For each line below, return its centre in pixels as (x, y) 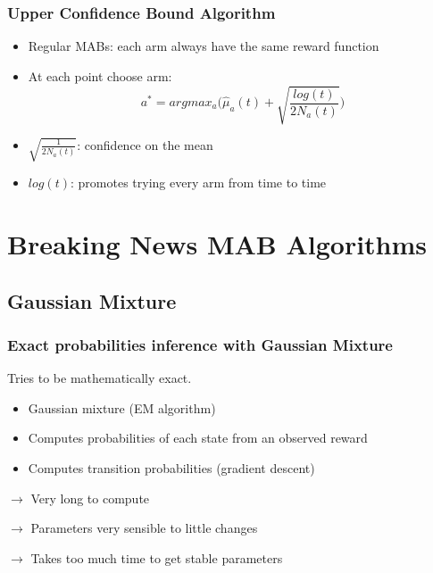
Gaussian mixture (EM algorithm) (122, 407)
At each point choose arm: (100, 75)
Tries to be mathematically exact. (100, 378)
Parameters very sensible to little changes (144, 528)
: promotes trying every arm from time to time (199, 183)
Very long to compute (90, 498)
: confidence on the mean (145, 144)
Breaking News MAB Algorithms (217, 243)
